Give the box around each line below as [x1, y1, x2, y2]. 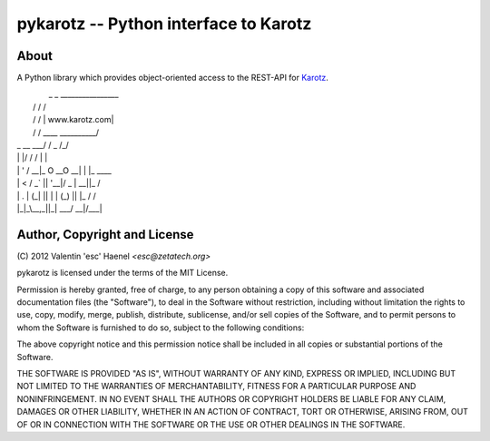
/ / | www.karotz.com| [33, 114, 114, 125]
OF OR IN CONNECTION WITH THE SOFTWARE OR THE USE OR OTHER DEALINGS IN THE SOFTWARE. [16, 418, 406, 430]
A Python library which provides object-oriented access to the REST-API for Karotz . [16, 73, 328, 83]
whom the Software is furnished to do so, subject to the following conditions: [16, 322, 305, 333]
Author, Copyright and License [16, 227, 194, 242]
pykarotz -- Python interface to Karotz [16, 14, 312, 34]
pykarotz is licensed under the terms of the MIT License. [16, 268, 229, 279]
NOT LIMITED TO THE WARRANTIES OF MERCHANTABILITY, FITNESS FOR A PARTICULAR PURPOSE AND [16, 381, 416, 392]
